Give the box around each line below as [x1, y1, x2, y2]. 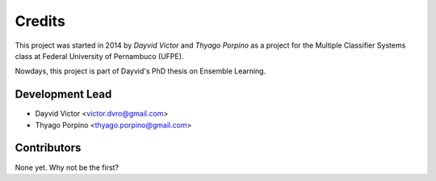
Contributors [15, 141, 82, 155]
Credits [15, 12, 66, 30]
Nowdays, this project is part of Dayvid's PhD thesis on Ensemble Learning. [15, 66, 266, 76]
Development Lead [15, 87, 112, 101]
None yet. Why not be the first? [15, 162, 119, 172]
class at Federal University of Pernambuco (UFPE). [15, 51, 184, 61]
